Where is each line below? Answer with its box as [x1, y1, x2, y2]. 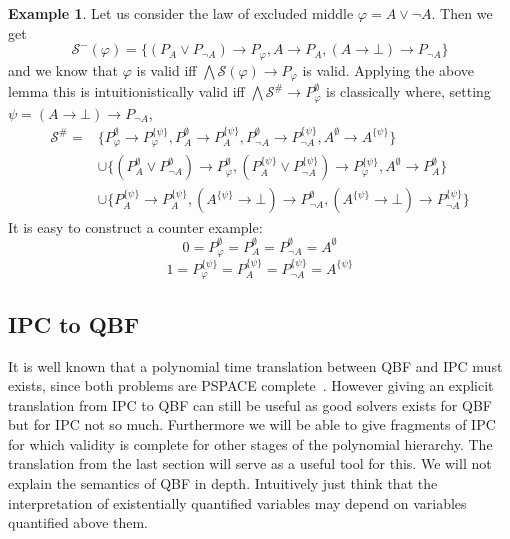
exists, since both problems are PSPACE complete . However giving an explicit [8, 375, 494, 396]
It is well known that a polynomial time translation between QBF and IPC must [8, 355, 503, 376]
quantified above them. [8, 512, 149, 533]
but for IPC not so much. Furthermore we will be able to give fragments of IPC [8, 414, 496, 435]
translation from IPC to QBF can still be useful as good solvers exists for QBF [8, 394, 492, 415]
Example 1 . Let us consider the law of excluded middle [8, 3, 354, 23]
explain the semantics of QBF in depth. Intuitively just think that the [8, 473, 438, 494]
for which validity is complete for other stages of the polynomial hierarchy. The [8, 433, 493, 454]
